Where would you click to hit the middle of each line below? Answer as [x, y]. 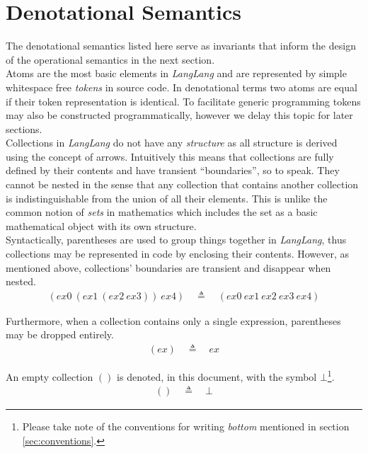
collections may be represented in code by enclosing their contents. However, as [178, 254]
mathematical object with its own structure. [101, 225]
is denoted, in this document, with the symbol [217, 376]
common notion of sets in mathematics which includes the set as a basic [162, 212]
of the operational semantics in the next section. [110, 59]
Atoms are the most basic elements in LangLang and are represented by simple [176, 73]
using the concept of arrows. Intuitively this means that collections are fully [170, 156]
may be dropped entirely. [60, 334]
